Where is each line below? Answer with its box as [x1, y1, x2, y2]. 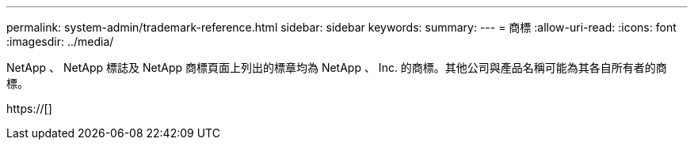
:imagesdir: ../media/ [6, 35, 114, 48]
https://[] [6, 102, 52, 115]
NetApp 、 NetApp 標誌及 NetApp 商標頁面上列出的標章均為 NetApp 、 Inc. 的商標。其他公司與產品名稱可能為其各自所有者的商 [6, 61, 667, 74]
